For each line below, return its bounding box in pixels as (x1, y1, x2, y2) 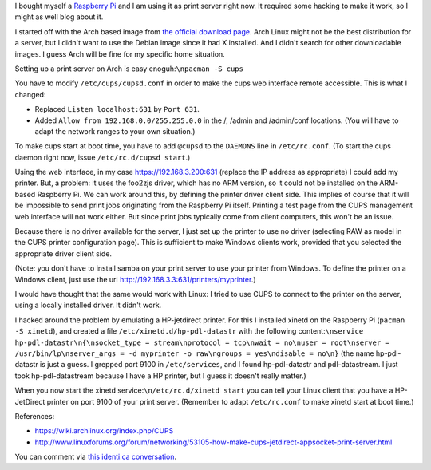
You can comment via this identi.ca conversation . (14, 452, 177, 462)
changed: (14, 89, 46, 99)
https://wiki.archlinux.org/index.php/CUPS (34, 426, 174, 436)
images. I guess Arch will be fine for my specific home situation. (14, 49, 225, 59)
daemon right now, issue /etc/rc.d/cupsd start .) (14, 152, 191, 162)
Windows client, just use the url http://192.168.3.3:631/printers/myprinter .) (14, 274, 256, 284)
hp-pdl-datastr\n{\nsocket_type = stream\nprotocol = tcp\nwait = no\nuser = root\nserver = (14, 338, 390, 347)
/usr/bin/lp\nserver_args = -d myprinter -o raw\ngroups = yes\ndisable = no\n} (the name (14, 348, 374, 358)
